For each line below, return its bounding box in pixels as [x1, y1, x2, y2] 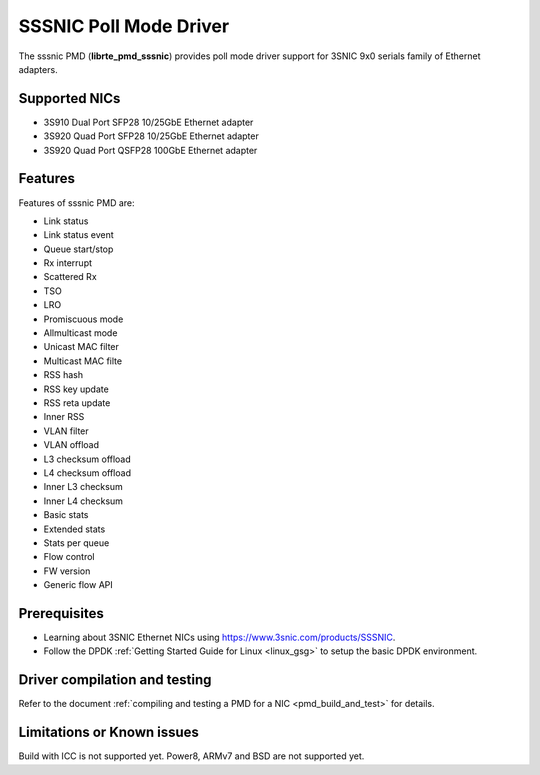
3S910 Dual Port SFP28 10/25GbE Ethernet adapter [43, 116, 254, 128]
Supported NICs [18, 90, 121, 107]
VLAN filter [43, 425, 89, 437]
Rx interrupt [43, 257, 93, 269]
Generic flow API [43, 579, 114, 591]
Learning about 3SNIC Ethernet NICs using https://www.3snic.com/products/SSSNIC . [43, 631, 396, 643]
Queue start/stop [43, 243, 114, 255]
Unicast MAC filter [43, 341, 120, 353]
